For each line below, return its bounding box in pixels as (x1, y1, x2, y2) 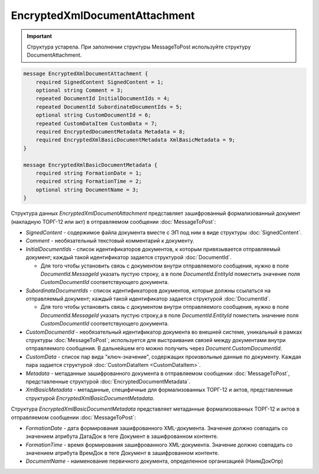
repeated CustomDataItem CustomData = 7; (35, 120, 158, 127)
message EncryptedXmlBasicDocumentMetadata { (23, 162, 158, 168)
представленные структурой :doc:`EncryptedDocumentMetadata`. (25, 378, 191, 385)
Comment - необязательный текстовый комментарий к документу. (25, 237, 195, 244)
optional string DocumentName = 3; (35, 186, 139, 193)
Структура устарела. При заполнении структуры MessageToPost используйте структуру (27, 43, 251, 50)
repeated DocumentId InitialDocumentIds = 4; (35, 95, 170, 102)
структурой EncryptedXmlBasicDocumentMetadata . (25, 394, 155, 402)
